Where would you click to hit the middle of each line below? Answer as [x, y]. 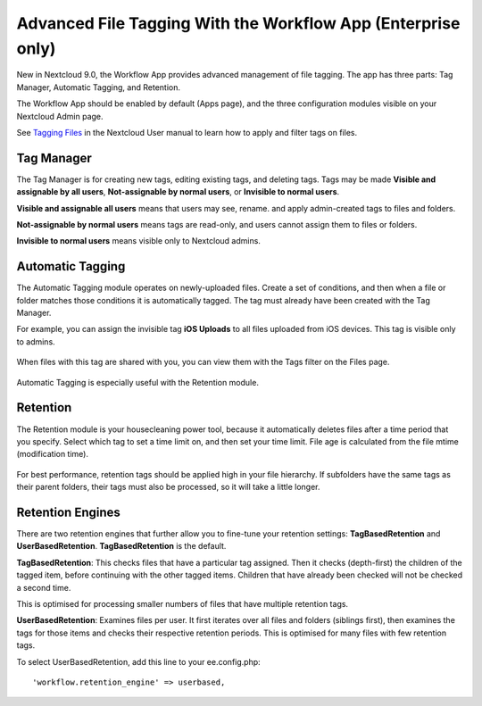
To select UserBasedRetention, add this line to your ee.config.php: [138, 661]
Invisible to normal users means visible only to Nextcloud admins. [138, 241]
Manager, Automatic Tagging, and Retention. [98, 87]
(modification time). [53, 454]
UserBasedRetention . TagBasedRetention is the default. [121, 546]
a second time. [44, 587]
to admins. [36, 341]
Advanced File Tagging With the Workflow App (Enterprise [238, 23]
